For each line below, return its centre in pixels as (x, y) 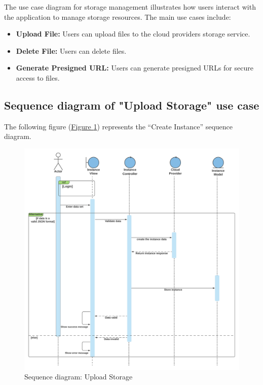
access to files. (38, 77)
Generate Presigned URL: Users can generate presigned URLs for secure (135, 68)
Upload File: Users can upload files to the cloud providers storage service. (133, 34)
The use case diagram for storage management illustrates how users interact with (130, 7)
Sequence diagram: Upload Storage (79, 377)
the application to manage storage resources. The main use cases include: (118, 16)
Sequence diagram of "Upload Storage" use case (132, 105)
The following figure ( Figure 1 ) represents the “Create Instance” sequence (118, 126)
